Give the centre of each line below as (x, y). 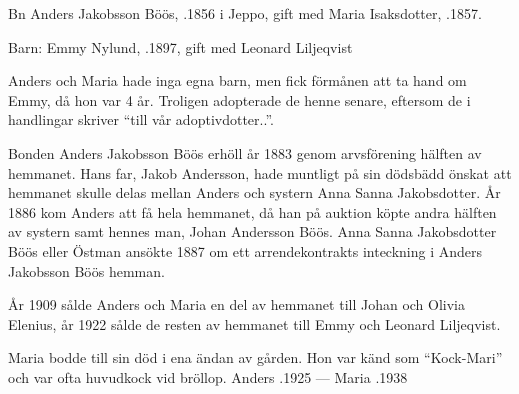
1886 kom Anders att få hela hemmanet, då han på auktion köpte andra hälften (252, 211)
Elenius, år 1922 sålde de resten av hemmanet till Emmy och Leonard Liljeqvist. (254, 323)
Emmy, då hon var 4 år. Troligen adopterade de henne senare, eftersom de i (239, 99)
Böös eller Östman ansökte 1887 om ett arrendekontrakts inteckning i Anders (245, 250)
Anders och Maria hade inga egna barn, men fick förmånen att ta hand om (237, 80)
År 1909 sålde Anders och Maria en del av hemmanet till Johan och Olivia (237, 304)
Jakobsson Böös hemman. (86, 270)
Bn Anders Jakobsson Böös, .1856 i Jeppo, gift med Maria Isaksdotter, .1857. (245, 13)
